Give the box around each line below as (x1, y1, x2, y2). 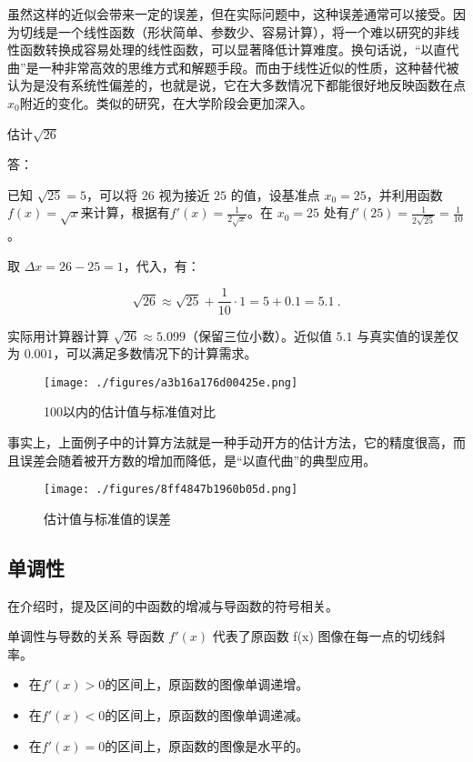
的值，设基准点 (230, 185, 320, 204)
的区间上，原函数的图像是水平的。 (105, 736, 309, 755)
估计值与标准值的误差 (44, 508, 171, 527)
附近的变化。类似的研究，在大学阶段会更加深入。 (19, 93, 313, 112)
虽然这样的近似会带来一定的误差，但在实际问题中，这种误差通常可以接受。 (7, 5, 453, 23)
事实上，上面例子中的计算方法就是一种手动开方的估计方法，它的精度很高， (7, 432, 453, 451)
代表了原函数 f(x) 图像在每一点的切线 (212, 627, 433, 646)
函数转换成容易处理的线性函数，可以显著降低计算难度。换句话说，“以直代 (19, 40, 459, 59)
